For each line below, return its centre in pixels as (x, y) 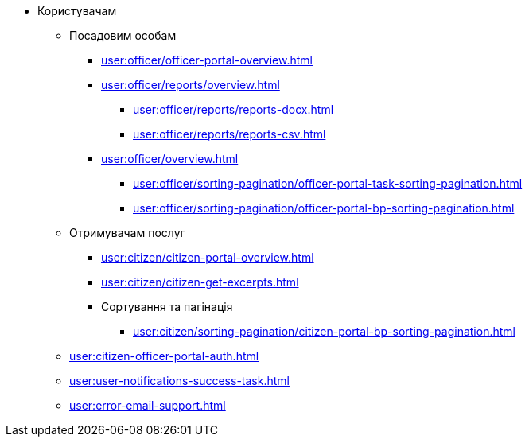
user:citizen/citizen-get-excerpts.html (200, 282)
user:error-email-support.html (148, 405)
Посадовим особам (123, 35)
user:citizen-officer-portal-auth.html (164, 356)
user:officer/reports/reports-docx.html (233, 109)
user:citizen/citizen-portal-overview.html (208, 257)
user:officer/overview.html (170, 159)
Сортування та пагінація (167, 307)
